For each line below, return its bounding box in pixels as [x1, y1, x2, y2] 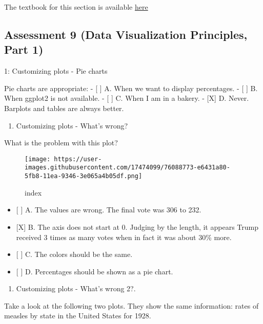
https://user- [54, 155, 102, 163]
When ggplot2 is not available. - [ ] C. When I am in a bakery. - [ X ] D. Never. [4, 93, 249, 103]
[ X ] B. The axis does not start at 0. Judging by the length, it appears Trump [16, 221, 258, 232]
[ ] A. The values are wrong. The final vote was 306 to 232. [16, 204, 201, 215]
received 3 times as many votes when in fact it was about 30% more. [16, 231, 232, 242]
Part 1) [4, 41, 44, 57]
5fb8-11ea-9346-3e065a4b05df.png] [25, 172, 143, 180]
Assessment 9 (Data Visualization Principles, [4, 26, 248, 42]
